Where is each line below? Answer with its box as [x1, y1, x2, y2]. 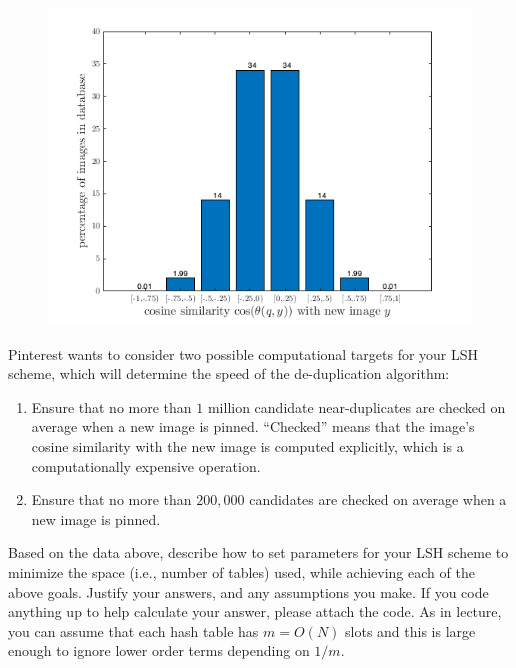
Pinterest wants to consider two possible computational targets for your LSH [8, 343, 479, 364]
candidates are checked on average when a [249, 489, 507, 510]
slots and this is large [345, 620, 476, 641]
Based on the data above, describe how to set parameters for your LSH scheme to [8, 542, 509, 563]
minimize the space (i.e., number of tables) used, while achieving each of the [8, 561, 475, 582]
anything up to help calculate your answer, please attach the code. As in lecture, [8, 601, 502, 622]
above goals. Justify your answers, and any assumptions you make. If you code [8, 581, 489, 602]
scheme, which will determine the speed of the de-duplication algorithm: [8, 363, 450, 384]
